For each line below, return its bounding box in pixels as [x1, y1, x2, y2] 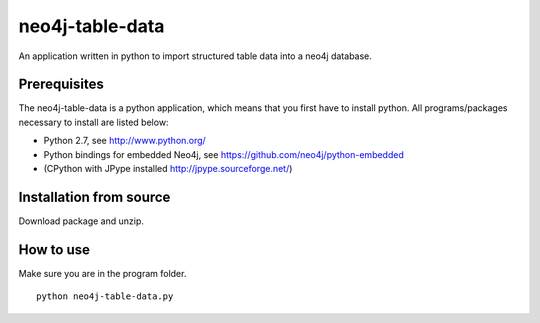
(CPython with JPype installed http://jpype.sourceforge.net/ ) [43, 163, 293, 175]
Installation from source [18, 188, 171, 205]
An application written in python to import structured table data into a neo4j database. [18, 50, 372, 62]
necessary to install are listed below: [18, 116, 169, 128]
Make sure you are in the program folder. [18, 267, 187, 279]
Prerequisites [18, 76, 104, 93]
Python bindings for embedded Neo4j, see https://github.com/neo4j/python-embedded [43, 148, 405, 160]
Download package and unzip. [18, 215, 144, 227]
